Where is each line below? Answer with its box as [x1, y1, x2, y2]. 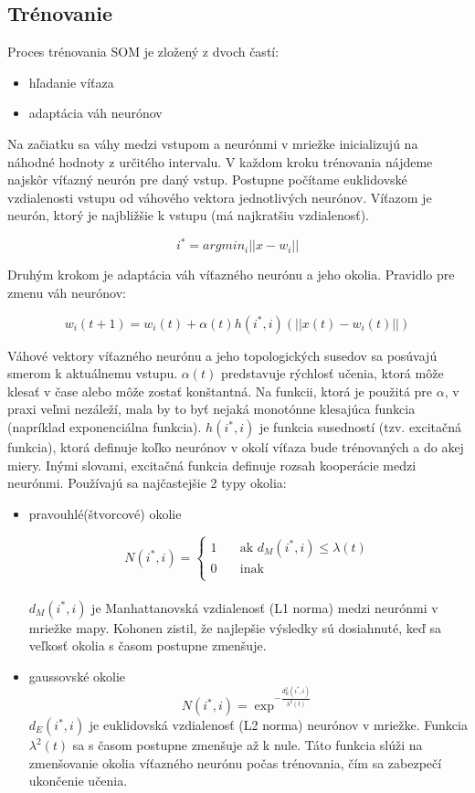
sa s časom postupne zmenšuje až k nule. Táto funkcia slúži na [72, 735, 423, 755]
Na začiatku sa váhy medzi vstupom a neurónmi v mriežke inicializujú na [7, 133, 418, 153]
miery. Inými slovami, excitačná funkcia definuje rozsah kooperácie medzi [7, 455, 417, 474]
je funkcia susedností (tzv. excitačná [259, 418, 462, 437]
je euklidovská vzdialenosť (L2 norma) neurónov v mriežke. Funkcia [89, 715, 468, 735]
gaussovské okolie [28, 666, 126, 685]
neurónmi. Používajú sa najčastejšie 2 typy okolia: [7, 473, 287, 492]
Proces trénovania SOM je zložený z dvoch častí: [7, 42, 280, 61]
